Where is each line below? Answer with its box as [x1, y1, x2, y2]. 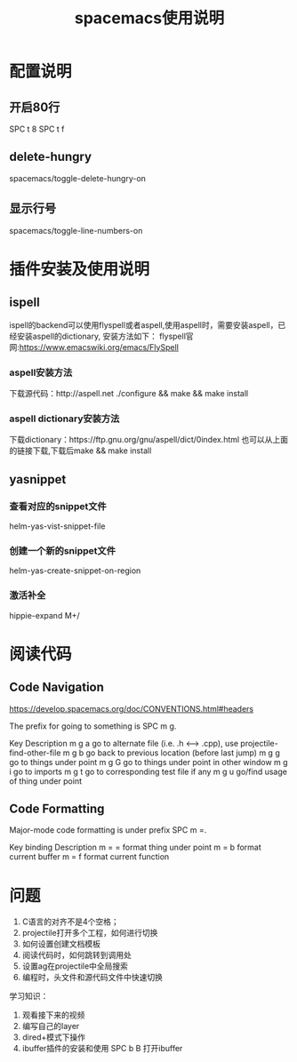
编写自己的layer [21, 1021, 80, 1032]
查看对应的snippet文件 [9, 499, 107, 512]
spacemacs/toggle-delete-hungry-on [9, 172, 147, 183]
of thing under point [9, 775, 83, 787]
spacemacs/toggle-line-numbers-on [9, 225, 143, 236]
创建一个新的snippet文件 [9, 544, 116, 556]
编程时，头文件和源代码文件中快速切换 [21, 972, 163, 983]
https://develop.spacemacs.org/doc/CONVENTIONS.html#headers [9, 703, 254, 714]
